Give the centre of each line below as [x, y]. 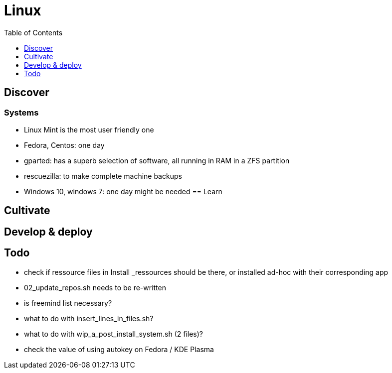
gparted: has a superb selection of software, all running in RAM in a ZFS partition [157, 160]
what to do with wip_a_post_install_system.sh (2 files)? [113, 334]
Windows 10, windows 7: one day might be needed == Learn [123, 191]
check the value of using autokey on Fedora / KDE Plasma [119, 349]
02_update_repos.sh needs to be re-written [95, 287]
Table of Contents [33, 32]
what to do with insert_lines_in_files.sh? [89, 318]
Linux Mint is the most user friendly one [89, 129]
